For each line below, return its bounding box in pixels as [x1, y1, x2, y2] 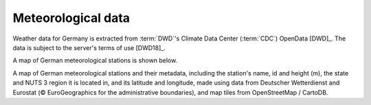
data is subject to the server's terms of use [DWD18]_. [12, 43, 166, 51]
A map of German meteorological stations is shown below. [12, 56, 178, 65]
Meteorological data [12, 10, 131, 25]
